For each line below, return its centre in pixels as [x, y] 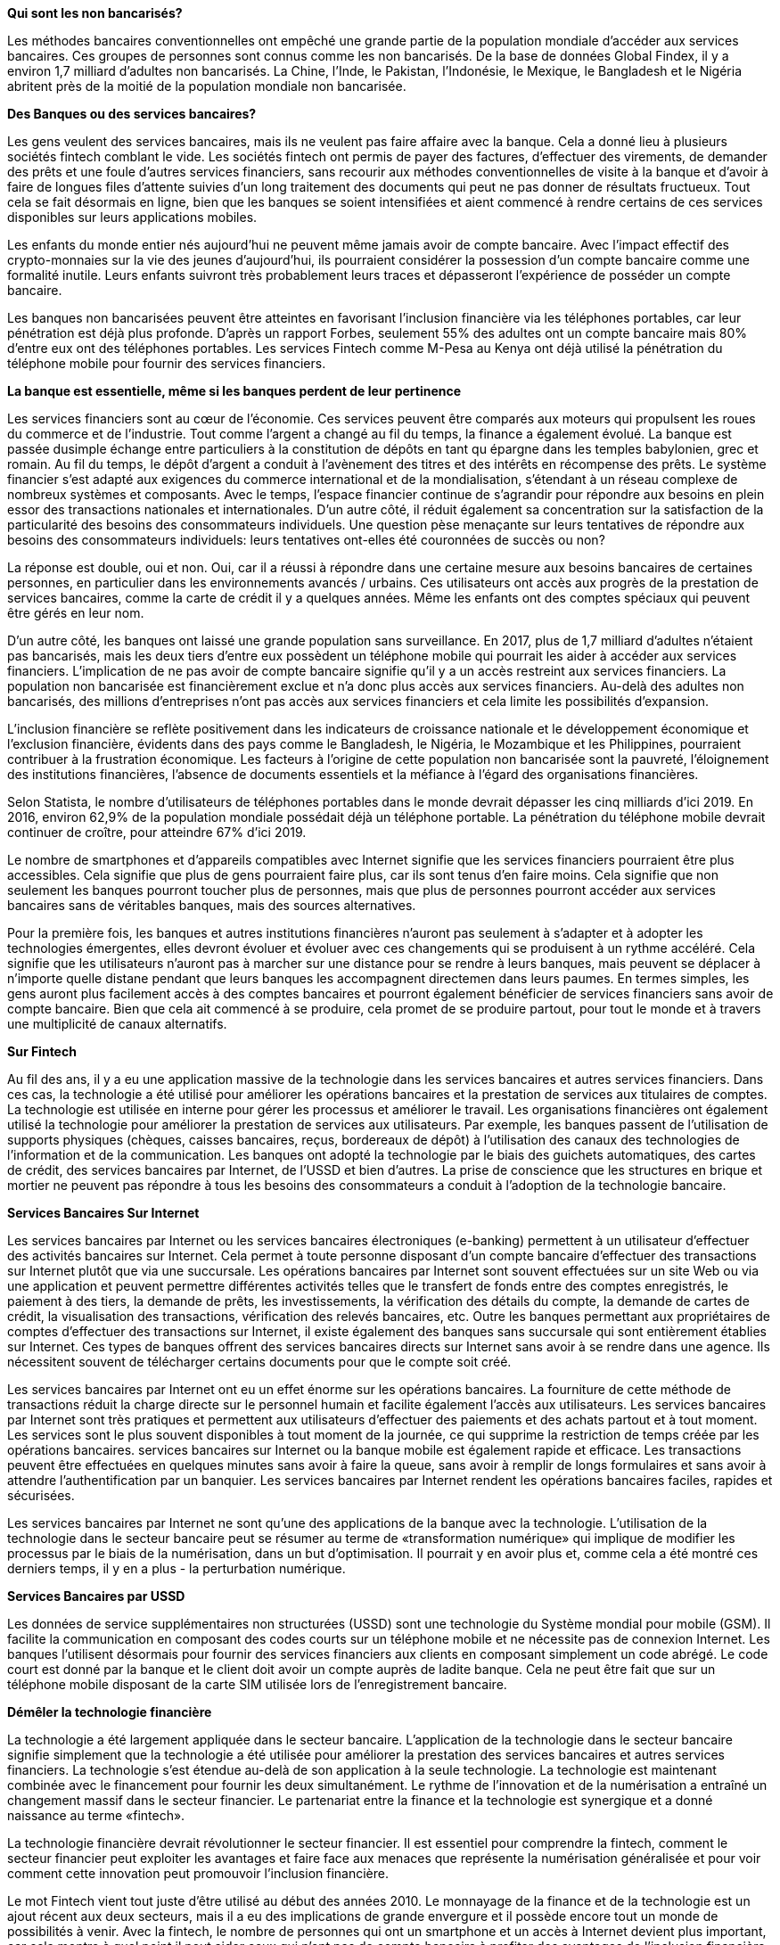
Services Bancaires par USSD [96, 1596]
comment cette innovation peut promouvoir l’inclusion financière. [198, 1873]
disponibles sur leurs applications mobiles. [132, 217]
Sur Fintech [42, 1051]
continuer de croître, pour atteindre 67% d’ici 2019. [157, 832]
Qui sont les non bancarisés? [95, 13]
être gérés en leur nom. [76, 613]
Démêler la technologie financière [110, 1712]
